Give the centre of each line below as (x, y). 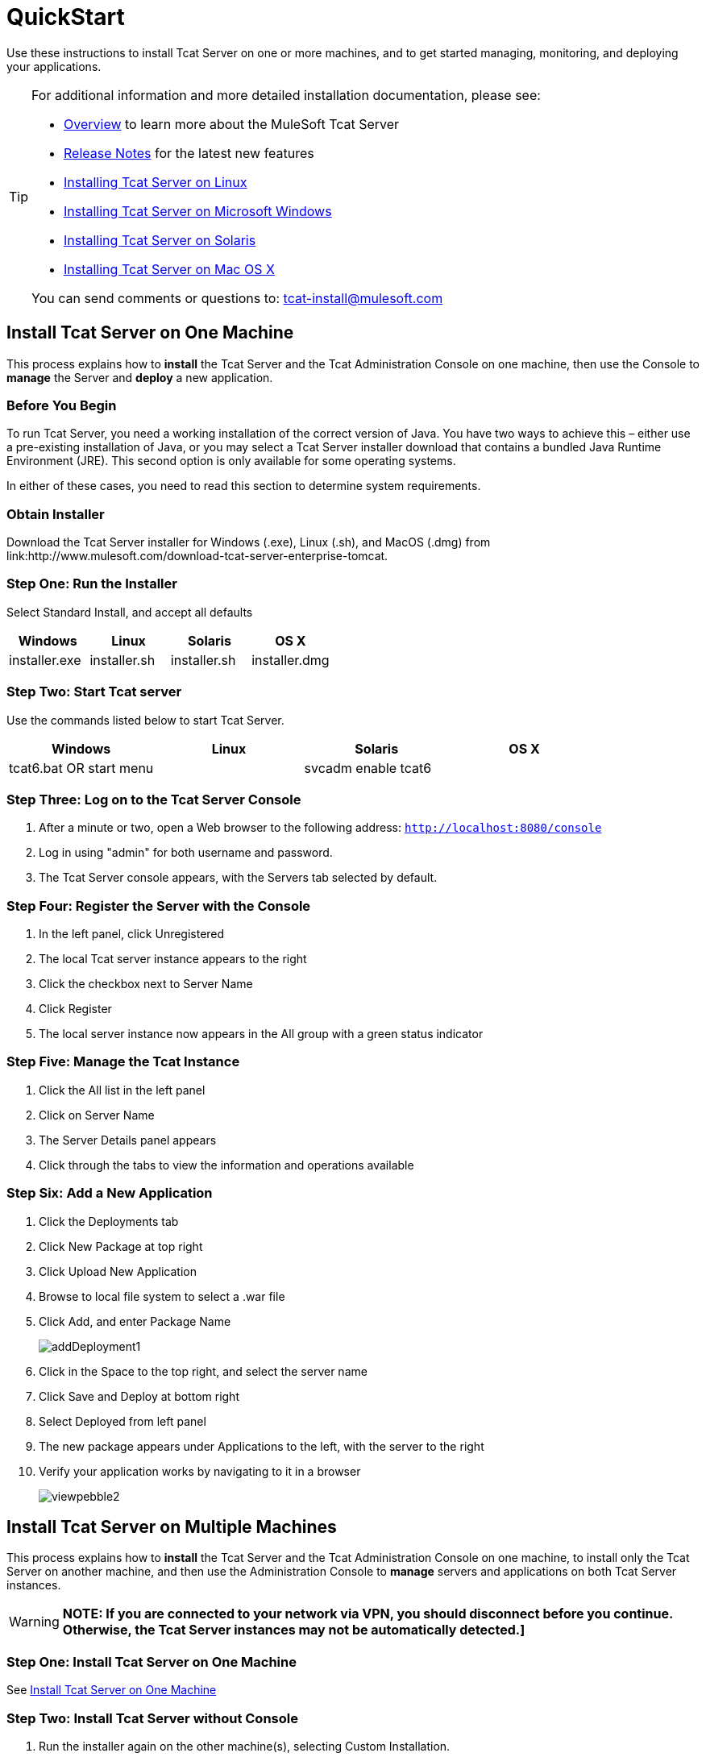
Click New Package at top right (121, 1246)
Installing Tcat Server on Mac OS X (169, 269)
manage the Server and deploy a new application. (140, 377)
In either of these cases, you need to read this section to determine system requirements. (244, 486)
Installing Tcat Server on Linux (156, 182)
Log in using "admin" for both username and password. (186, 853)
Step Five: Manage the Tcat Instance (123, 1062)
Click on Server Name (97, 1115)
